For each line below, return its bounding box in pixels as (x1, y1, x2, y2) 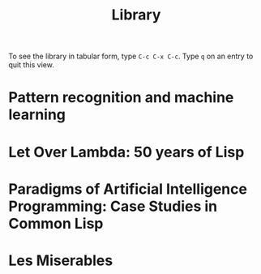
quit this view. (8, 60, 54, 70)
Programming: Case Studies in (8, 197, 218, 216)
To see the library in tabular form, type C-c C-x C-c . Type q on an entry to (8, 51, 254, 62)
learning (8, 105, 66, 124)
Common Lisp (8, 214, 104, 233)
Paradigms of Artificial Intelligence (8, 180, 247, 198)
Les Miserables (8, 251, 113, 269)
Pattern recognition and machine (8, 88, 234, 107)
